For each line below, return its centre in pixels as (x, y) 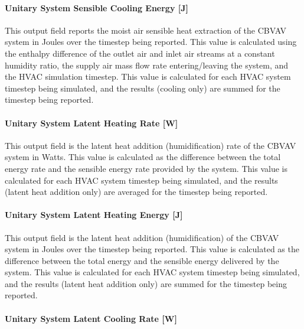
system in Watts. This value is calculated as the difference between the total (143, 157)
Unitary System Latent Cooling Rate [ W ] (91, 318)
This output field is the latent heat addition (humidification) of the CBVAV (142, 237)
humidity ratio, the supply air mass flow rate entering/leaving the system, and (147, 65)
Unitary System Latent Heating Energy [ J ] (94, 215)
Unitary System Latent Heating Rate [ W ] (91, 123)
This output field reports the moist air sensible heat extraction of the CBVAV (146, 30)
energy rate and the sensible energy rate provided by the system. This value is (146, 168)
